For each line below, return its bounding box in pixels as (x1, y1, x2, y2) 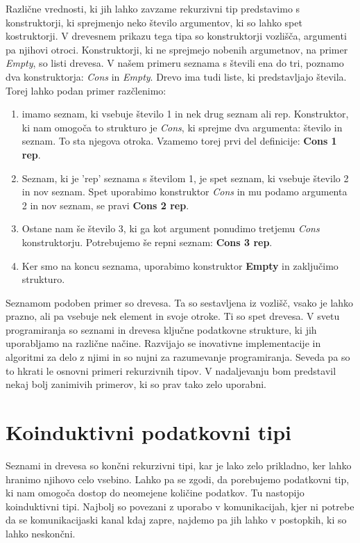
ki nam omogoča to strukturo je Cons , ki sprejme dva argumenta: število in (22, 120, 343, 134)
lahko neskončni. (6, 526, 76, 540)
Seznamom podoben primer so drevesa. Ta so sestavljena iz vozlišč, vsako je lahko (6, 295, 354, 309)
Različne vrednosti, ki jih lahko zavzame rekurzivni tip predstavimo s (6, 1, 300, 15)
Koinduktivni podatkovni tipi (6, 418, 291, 446)
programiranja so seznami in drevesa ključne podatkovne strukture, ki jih (6, 322, 317, 337)
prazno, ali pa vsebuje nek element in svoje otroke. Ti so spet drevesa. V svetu (6, 309, 340, 323)
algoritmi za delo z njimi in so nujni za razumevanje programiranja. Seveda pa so (6, 350, 350, 364)
